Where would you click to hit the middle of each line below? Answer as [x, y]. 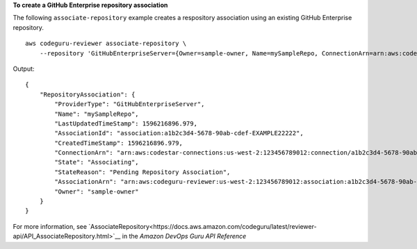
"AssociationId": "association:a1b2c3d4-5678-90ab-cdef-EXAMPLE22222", [179, 133]
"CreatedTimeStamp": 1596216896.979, [119, 143]
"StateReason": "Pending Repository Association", [142, 172]
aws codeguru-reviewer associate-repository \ [106, 44]
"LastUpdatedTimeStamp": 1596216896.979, [126, 123]
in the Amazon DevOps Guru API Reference [184, 237]
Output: [24, 69]
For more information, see [50, 226]
